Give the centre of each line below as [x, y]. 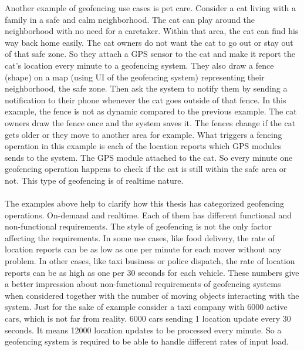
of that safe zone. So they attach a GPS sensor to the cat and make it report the [150, 54]
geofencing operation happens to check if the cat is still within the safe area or [146, 169]
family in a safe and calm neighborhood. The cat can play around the [130, 19]
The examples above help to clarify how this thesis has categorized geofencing [145, 203]
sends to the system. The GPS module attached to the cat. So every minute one [149, 157]
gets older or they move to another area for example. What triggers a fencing [143, 134]
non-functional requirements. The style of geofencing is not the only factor [138, 226]
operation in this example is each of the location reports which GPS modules [143, 146]
